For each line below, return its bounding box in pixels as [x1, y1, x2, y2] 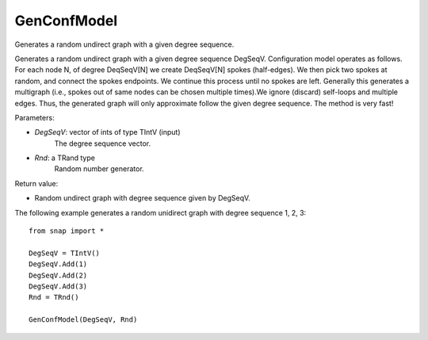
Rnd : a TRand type [34, 153, 95, 162]
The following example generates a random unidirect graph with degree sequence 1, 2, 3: [14, 208, 307, 217]
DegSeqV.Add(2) [29, 270, 88, 280]
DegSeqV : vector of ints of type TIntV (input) [34, 128, 182, 137]
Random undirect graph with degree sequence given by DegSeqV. [34, 193, 251, 203]
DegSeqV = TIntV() [29, 248, 101, 258]
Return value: [14, 178, 59, 188]
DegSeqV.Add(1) [29, 260, 88, 269]
